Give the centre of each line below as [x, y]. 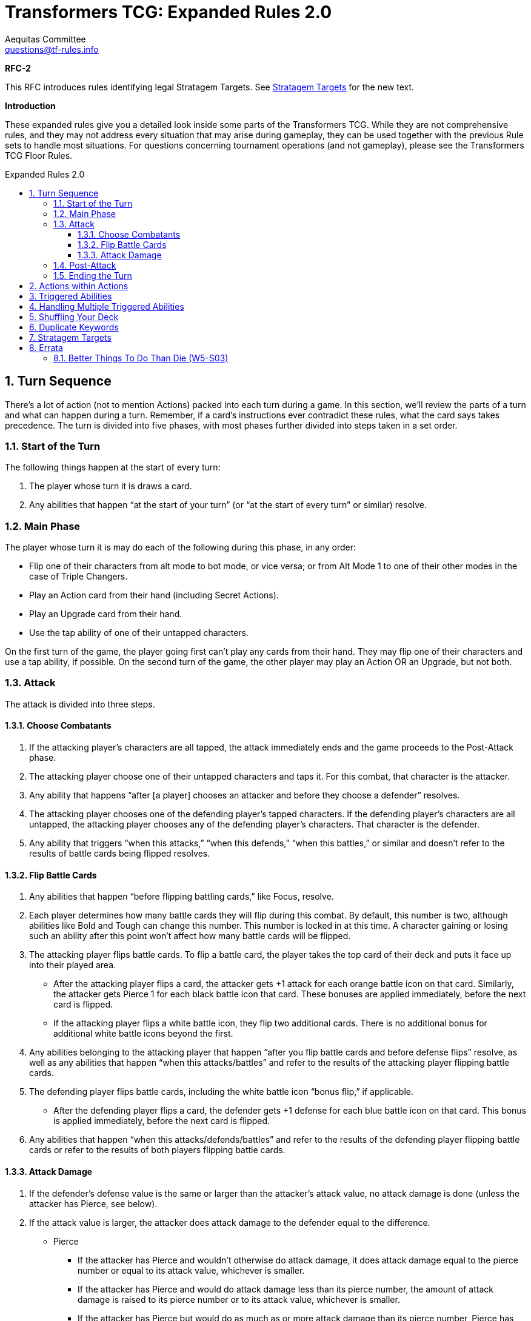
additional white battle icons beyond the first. [143, 1034]
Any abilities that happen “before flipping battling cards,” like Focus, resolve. [182, 897]
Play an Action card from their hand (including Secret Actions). [154, 595]
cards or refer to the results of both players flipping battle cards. [157, 1150]
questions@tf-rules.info [52, 49]
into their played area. [73, 965]
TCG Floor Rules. [39, 155]
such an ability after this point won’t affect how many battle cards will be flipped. [190, 936]
